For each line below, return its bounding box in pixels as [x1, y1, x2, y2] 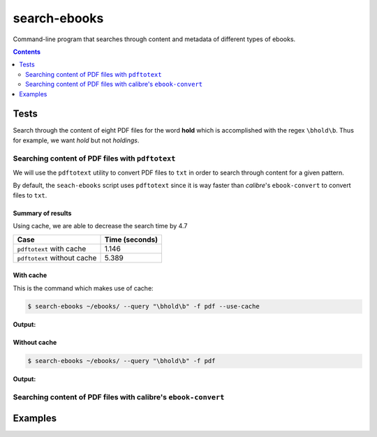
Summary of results [13, 209, 72, 217]
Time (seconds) [104, 235, 158, 244]
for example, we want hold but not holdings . [13, 136, 140, 145]
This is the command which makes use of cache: [13, 283, 154, 292]
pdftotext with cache [17, 244, 87, 253]
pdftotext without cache [17, 253, 97, 262]
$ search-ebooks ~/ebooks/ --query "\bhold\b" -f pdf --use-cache [27, 302, 260, 311]
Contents [13, 47, 41, 56]
